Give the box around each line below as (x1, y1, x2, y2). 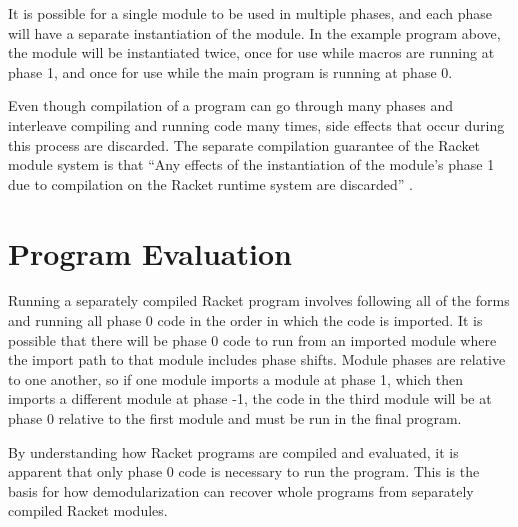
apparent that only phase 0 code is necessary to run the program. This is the (8, 461, 480, 482)
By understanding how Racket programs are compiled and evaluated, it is (8, 441, 459, 462)
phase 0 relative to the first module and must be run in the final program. (8, 408, 462, 429)
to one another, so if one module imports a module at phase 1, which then (8, 368, 463, 389)
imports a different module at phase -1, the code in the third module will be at (8, 388, 492, 409)
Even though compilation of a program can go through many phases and (8, 95, 454, 116)
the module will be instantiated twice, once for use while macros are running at (8, 42, 495, 63)
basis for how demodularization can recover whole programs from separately (8, 480, 474, 501)
